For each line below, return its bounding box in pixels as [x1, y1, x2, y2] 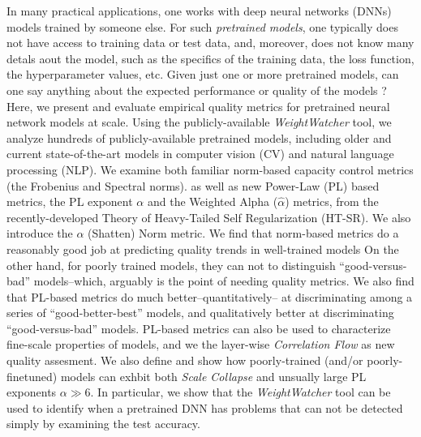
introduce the [6, 225, 73, 242]
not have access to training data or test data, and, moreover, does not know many [6, 34, 415, 51]
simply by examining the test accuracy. [6, 415, 200, 432]
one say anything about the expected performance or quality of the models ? [6, 81, 387, 98]
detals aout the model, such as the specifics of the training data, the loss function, [6, 49, 415, 66]
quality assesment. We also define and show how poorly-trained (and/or [6, 352, 363, 369]
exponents [6, 383, 57, 401]
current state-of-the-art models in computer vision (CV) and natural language [6, 145, 394, 162]
